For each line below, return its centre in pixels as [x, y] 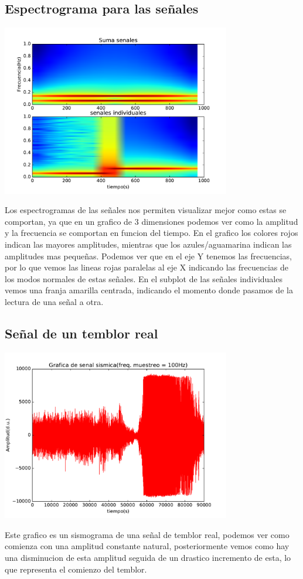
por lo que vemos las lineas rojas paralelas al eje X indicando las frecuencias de [147, 267]
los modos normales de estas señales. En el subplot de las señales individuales [144, 278]
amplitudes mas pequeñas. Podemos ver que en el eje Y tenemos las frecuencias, [148, 256]
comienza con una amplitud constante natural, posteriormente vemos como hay [147, 546]
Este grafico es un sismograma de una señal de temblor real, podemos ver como [147, 534]
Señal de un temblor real [81, 333]
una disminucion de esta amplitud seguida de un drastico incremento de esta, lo [148, 558]
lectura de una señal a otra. [54, 302]
